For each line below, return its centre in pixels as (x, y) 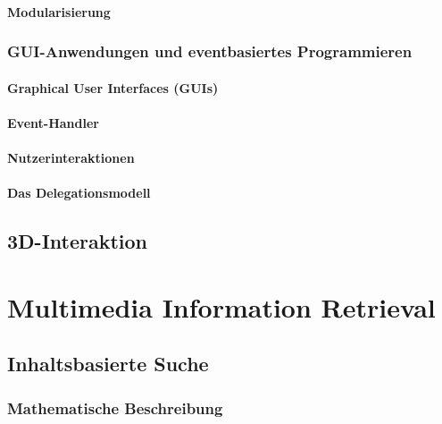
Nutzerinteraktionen (71, 157)
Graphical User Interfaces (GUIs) (113, 87)
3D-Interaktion (78, 241)
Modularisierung (59, 11)
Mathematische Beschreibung (115, 407)
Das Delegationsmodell (79, 193)
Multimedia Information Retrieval (221, 306)
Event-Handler (53, 122)
